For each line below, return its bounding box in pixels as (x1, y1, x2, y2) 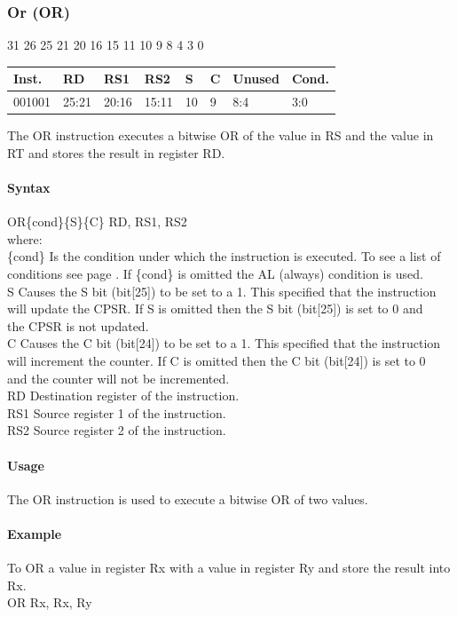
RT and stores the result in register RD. (7, 143, 225, 162)
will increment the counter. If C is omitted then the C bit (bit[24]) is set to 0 (7, 351, 426, 369)
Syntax (7, 178, 51, 197)
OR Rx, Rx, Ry (7, 593, 92, 612)
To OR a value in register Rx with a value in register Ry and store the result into (7, 558, 451, 577)
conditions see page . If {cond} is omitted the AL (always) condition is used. (7, 265, 423, 283)
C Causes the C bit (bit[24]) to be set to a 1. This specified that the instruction (7, 334, 441, 352)
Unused (232, 69, 280, 88)
